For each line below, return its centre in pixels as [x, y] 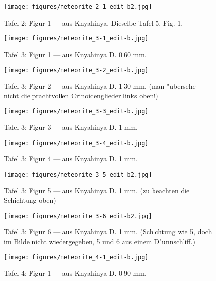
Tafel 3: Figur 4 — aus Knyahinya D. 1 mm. [71, 159]
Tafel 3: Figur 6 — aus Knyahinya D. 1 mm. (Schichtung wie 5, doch [108, 232]
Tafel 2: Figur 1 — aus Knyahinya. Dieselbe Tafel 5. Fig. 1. [93, 22]
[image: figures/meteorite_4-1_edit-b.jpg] [76, 257]
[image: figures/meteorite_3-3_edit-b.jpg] [76, 111]
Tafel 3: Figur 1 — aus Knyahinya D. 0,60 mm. [75, 54]
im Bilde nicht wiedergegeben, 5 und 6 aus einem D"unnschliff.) [100, 241]
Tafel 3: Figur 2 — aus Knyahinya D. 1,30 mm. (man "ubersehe [100, 86]
